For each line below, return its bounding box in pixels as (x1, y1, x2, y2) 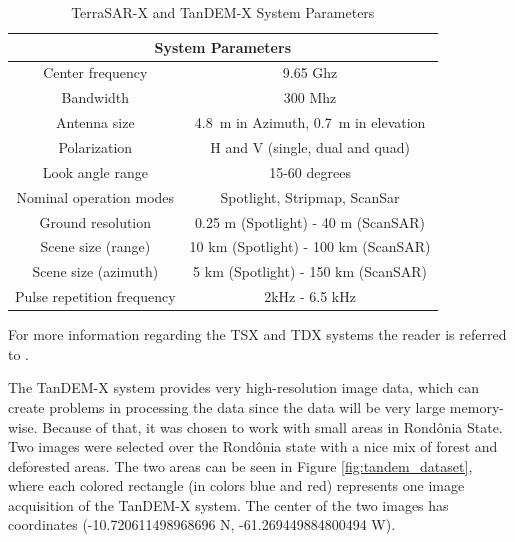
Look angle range (42, 161, 148, 182)
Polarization (58, 136, 133, 157)
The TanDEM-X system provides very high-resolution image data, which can (8, 377, 479, 398)
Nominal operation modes (16, 186, 175, 207)
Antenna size (55, 112, 135, 133)
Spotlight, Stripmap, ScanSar (220, 186, 400, 207)
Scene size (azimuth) (32, 261, 159, 282)
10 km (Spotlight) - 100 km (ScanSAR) (189, 236, 431, 257)
